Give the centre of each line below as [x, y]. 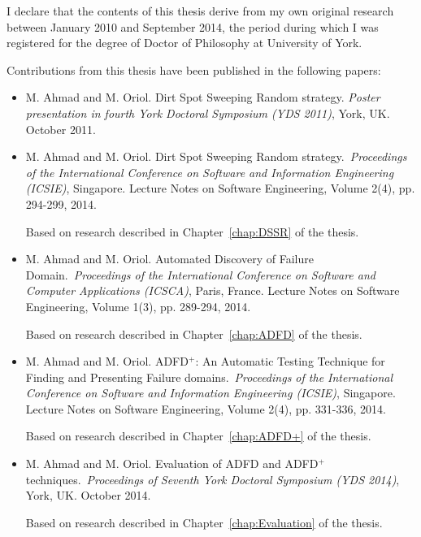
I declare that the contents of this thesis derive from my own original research [200, 11]
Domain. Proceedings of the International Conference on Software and [200, 274]
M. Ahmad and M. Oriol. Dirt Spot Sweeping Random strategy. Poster [203, 97]
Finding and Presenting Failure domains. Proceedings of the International [209, 377]
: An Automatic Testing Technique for [290, 361]
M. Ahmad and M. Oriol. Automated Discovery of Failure [169, 259]
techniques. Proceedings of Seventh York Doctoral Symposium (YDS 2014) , [213, 479]
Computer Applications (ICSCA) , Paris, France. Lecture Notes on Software [213, 290]
